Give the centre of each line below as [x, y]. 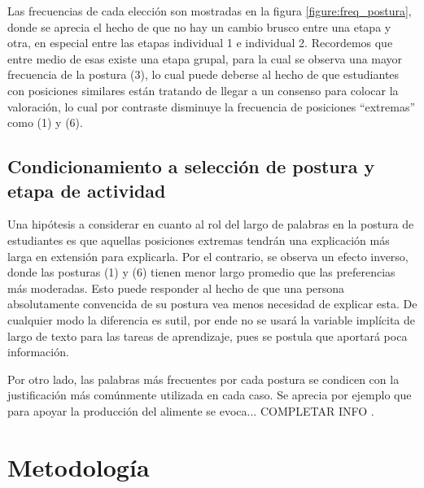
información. [38, 352]
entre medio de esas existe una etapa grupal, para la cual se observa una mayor [205, 58]
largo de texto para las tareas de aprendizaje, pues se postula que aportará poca [208, 335]
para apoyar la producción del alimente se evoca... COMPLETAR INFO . [191, 410]
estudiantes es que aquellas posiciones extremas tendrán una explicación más [199, 240]
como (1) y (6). [45, 122]
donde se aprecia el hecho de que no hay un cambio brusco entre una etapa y [199, 26]
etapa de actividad [87, 190]
